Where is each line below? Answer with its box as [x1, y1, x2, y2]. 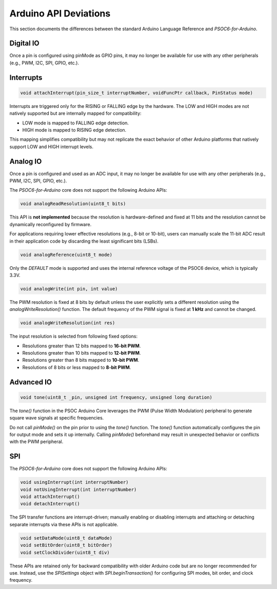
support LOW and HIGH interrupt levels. [9, 143, 94, 150]
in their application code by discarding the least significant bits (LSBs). [9, 238, 159, 244]
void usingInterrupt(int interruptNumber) [20, 480, 129, 485]
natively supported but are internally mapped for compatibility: [9, 111, 142, 117]
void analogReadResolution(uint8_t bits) [20, 201, 126, 207]
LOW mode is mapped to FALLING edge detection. [22, 120, 129, 126]
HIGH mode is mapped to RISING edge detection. [22, 127, 127, 133]
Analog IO [9, 157, 42, 165]
